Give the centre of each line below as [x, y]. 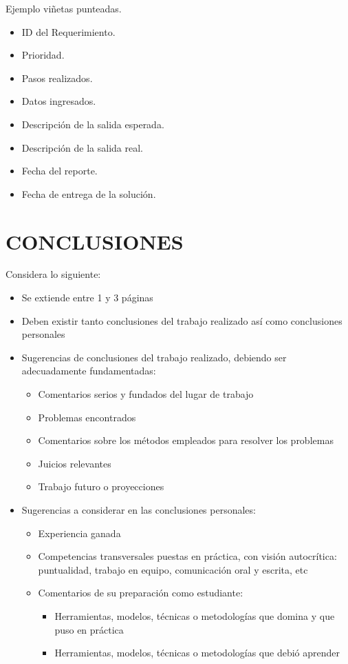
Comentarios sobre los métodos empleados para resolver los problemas [186, 440]
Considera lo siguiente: [53, 274]
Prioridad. [43, 55]
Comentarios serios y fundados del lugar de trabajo [146, 394]
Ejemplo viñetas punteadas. [64, 8]
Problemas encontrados [87, 417]
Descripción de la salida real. [83, 147]
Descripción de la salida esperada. [93, 124]
